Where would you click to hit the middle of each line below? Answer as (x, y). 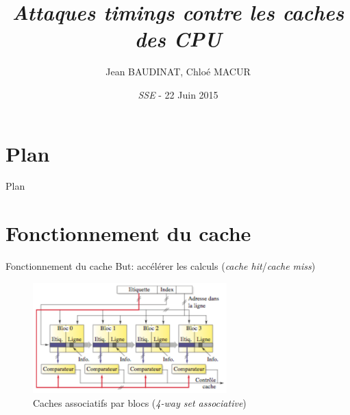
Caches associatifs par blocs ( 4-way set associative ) (140, 403)
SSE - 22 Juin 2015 (178, 94)
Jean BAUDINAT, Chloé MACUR (178, 72)
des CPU (178, 39)
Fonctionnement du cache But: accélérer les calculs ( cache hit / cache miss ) (161, 266)
